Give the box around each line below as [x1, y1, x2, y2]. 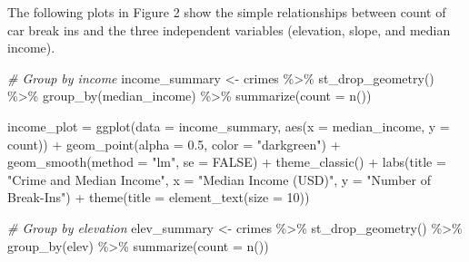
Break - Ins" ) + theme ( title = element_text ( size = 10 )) [7, 188, 310, 207]
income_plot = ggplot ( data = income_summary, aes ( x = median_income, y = [7, 116, 450, 135]
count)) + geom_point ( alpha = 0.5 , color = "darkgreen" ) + [7, 134, 341, 153]
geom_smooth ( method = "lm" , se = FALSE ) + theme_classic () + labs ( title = [7, 152, 446, 171]
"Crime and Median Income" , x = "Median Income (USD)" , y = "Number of [7, 170, 431, 189]
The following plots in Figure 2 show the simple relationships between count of [7, 3, 446, 21]
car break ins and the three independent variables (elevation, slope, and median [7, 20, 451, 39]
